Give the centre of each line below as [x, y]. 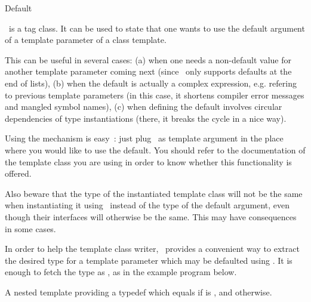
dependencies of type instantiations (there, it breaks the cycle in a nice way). [146, 118]
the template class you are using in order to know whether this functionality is [148, 161]
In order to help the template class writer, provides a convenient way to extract [152, 249]
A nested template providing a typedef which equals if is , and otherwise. [138, 292]
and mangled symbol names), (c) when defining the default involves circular [144, 107]
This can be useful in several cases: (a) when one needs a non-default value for [148, 59]
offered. [18, 173]
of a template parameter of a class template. [86, 40]
